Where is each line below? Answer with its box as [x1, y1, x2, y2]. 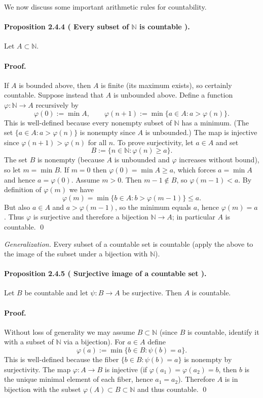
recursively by [35, 99, 79, 110]
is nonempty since [80, 127, 135, 138]
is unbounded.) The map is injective [145, 127, 257, 138]
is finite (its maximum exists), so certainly [101, 79, 232, 90]
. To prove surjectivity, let [113, 137, 194, 147]
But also [4, 201, 30, 212]
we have [69, 184, 94, 195]
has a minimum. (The [181, 117, 249, 127]
